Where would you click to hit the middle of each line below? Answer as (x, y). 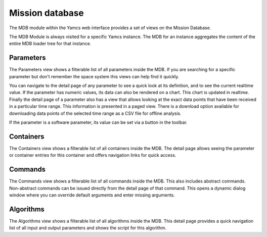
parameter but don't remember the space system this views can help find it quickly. (94, 76)
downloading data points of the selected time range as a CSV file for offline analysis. (95, 113)
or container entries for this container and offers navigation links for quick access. (93, 155)
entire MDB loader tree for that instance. (50, 44)
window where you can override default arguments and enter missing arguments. (92, 195)
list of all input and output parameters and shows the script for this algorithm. (88, 228)
